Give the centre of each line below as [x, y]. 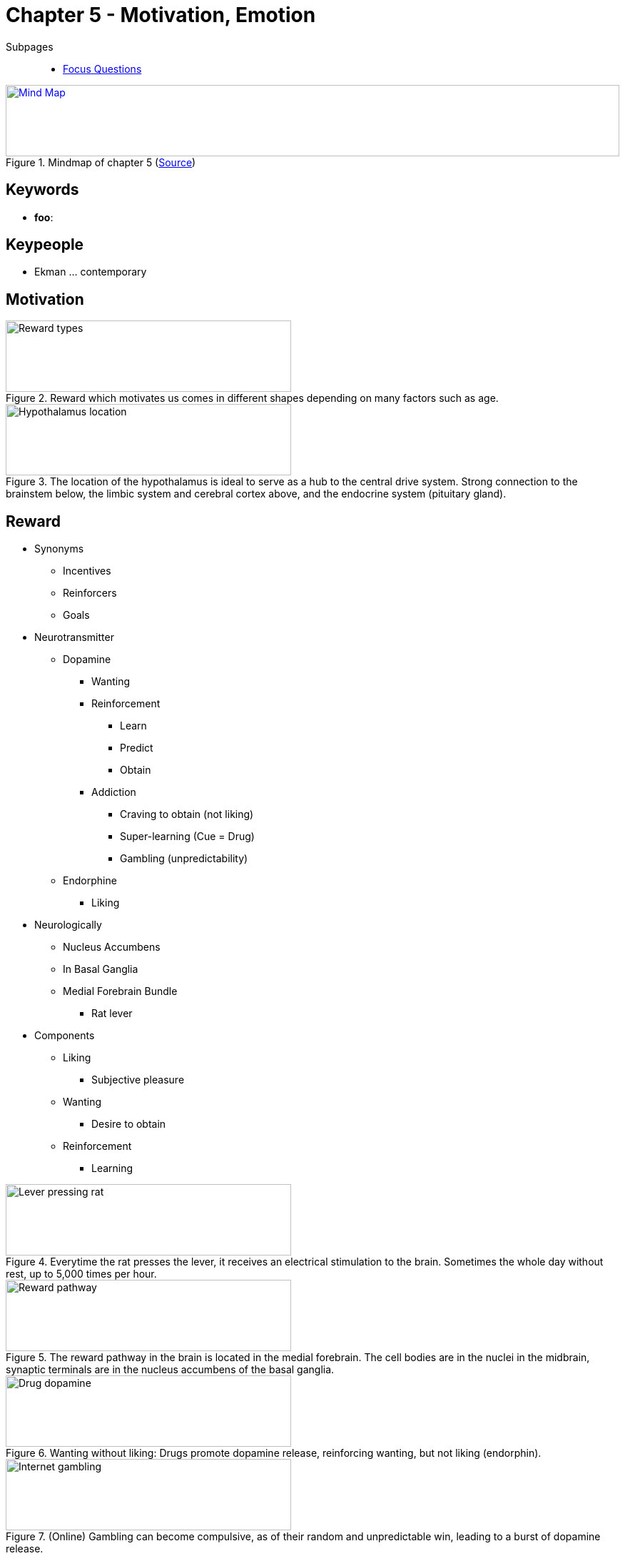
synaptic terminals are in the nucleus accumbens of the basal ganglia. [170, 1370]
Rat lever [112, 1014]
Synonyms [59, 549]
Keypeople [45, 245]
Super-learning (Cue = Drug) [187, 837]
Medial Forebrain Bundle [120, 991]
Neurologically [68, 925]
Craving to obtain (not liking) [187, 814]
